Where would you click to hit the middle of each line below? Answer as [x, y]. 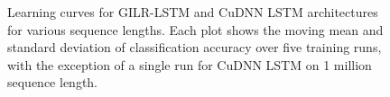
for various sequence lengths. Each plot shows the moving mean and [195, 29]
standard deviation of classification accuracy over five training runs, [195, 47]
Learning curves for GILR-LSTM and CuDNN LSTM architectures [193, 12]
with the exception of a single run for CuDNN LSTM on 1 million [190, 64]
